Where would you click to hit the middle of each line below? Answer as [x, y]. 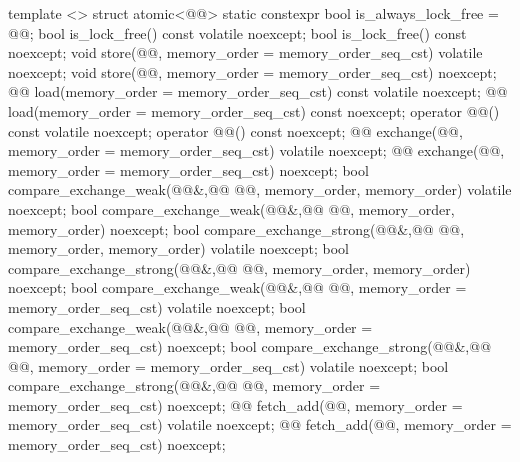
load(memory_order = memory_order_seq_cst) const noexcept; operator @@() [254, 110]
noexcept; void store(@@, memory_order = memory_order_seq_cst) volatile [245, 52]
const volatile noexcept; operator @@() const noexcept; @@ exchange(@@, [235, 130]
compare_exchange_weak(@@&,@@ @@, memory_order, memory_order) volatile [260, 189]
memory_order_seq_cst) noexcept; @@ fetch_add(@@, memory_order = [235, 404]
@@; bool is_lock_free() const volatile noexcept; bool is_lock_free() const [237, 32]
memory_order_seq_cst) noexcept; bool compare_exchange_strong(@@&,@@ [250, 346]
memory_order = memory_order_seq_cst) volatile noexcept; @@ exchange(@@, [256, 150]
